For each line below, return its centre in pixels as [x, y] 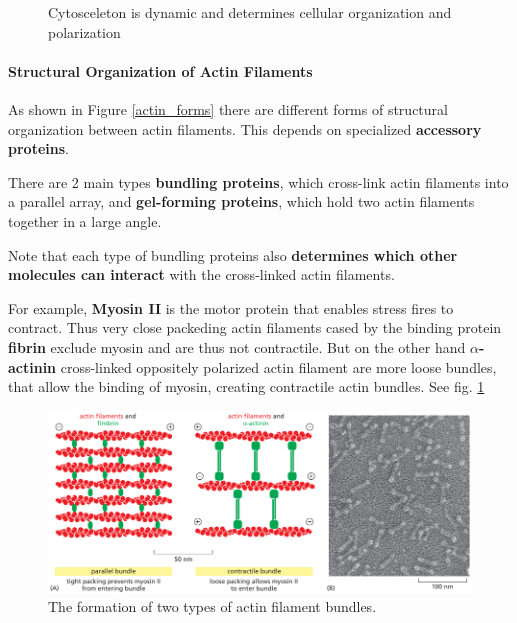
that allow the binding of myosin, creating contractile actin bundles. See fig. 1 [246, 386]
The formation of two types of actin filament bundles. [212, 606]
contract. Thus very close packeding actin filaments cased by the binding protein [255, 327]
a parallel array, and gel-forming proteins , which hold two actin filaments [241, 201]
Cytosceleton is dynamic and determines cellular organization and [250, 12]
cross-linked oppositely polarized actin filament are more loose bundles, [278, 366]
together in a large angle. [85, 220]
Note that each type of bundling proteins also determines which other [233, 254]
